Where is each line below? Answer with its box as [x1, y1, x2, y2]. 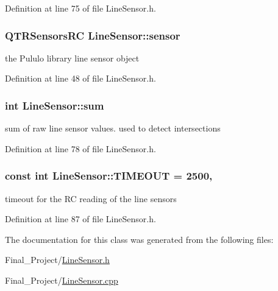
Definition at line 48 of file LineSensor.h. [5, 72, 156, 85]
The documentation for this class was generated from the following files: [5, 233, 274, 245]
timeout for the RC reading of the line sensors [5, 192, 177, 205]
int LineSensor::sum [5, 97, 104, 113]
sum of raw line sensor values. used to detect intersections [5, 122, 221, 135]
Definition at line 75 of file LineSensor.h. [5, 2, 156, 14]
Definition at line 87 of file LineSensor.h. [5, 212, 156, 225]
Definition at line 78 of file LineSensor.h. [5, 142, 156, 155]
